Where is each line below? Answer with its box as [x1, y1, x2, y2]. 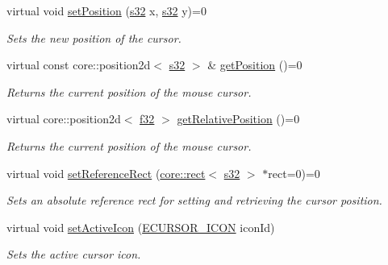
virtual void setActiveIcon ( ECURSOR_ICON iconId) [6, 218, 275, 235]
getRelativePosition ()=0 [177, 110, 300, 127]
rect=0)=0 [268, 164, 320, 181]
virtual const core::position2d [6, 56, 151, 73]
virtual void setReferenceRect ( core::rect [6, 164, 206, 181]
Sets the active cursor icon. [6, 246, 141, 263]
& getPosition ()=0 [207, 56, 302, 73]
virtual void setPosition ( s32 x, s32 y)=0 [6, 2, 207, 19]
